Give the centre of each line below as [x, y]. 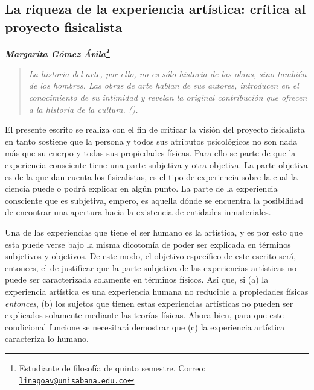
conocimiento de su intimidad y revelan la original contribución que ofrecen [168, 97]
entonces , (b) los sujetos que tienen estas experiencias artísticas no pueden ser [149, 303]
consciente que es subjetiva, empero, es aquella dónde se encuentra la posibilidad [154, 200]
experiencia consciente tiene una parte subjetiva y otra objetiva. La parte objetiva [156, 165]
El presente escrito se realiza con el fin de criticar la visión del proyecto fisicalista [155, 129]
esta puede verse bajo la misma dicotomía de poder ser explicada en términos [148, 244]
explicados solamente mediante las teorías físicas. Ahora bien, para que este [144, 315]
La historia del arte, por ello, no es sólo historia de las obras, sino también [168, 73]
